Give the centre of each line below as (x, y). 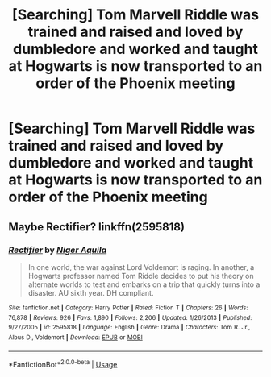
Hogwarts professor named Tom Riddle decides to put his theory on (141, 275)
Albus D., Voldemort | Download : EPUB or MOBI (75, 337)
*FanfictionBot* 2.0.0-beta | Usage (63, 363)
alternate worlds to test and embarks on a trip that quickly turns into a (144, 284)
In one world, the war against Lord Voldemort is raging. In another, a (141, 267)
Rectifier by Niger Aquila (58, 250)
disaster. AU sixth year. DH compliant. (91, 292)
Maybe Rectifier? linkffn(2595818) (97, 227)
